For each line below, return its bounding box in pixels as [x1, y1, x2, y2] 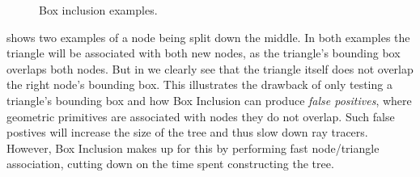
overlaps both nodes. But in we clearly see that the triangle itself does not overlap [6, 60, 414, 77]
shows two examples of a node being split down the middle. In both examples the [6, 28, 410, 45]
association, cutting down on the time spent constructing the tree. [6, 155, 334, 172]
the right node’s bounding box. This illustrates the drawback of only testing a [6, 76, 392, 93]
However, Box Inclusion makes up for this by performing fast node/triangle [6, 139, 380, 156]
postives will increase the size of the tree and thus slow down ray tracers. [6, 124, 368, 141]
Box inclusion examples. [39, 2, 158, 18]
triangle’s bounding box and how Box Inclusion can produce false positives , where [6, 91, 412, 108]
